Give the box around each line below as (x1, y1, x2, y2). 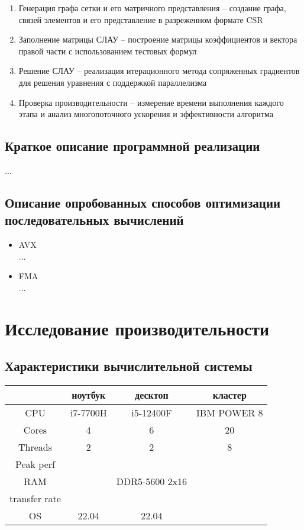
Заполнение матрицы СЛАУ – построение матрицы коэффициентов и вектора (18, 33, 297, 46)
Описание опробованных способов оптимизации (5, 193, 281, 211)
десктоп (135, 388, 169, 402)
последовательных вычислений (5, 211, 184, 229)
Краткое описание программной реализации (5, 137, 260, 155)
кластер (212, 388, 247, 402)
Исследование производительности (5, 316, 270, 340)
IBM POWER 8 (196, 406, 263, 420)
